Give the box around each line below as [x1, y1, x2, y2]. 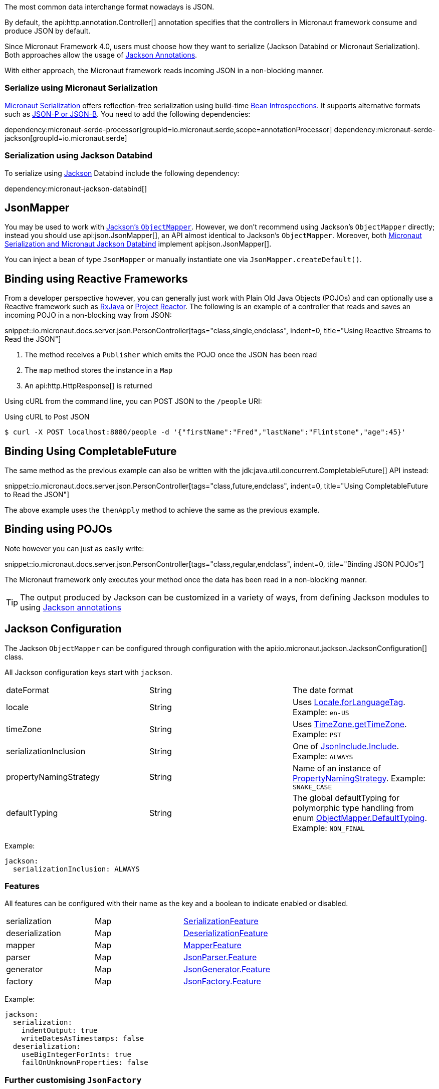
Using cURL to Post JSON [5, 412, 90, 421]
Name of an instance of [292, 763, 381, 773]
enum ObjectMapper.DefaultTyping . [292, 812, 427, 823]
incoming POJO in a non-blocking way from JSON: [5, 311, 172, 320]
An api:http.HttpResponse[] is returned [25, 381, 152, 390]
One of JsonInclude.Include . [292, 741, 399, 751]
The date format [292, 685, 353, 695]
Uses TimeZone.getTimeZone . [292, 719, 407, 729]
